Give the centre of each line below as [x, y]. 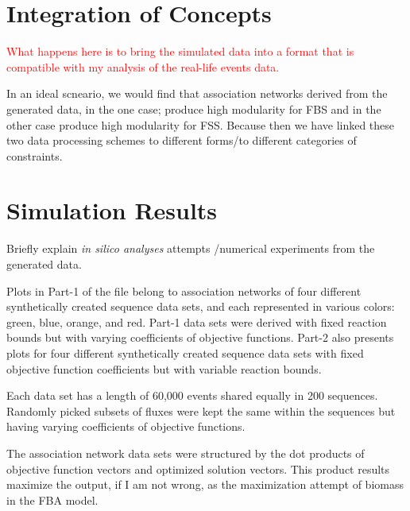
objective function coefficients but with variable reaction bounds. [164, 368]
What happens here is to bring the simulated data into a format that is [180, 51]
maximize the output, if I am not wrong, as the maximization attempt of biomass [205, 484]
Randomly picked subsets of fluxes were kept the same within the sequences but [201, 410]
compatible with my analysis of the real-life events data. [143, 66]
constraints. [35, 155]
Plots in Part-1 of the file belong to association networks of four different [184, 290]
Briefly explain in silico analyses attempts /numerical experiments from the [191, 248]
